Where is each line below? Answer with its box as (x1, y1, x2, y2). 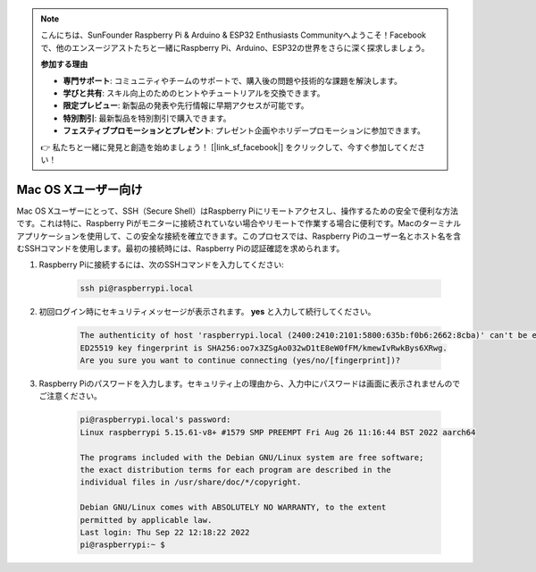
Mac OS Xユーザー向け (16, 181, 143, 197)
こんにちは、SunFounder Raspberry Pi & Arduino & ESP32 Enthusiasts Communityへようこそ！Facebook (40, 29, 427, 40)
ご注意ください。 (38, 391, 102, 401)
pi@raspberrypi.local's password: (80, 415, 231, 425)
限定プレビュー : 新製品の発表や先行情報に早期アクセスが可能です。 (63, 100, 309, 111)
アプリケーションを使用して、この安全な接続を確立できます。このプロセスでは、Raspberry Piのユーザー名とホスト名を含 (16, 231, 462, 241)
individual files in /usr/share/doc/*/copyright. (80, 477, 302, 487)
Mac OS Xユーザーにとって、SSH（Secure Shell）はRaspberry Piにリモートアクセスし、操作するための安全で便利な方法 (16, 206, 459, 216)
